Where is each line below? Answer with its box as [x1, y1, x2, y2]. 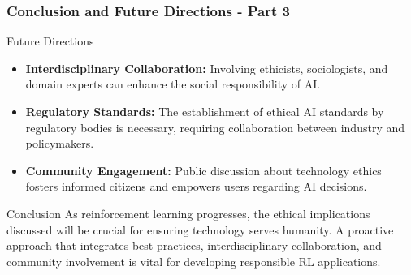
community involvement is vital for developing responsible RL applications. [6, 252, 381, 269]
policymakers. [25, 135, 94, 152]
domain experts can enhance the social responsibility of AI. [25, 75, 321, 92]
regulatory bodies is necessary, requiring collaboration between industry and [25, 118, 405, 135]
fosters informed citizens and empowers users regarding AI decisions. [25, 178, 367, 195]
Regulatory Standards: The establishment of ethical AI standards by [25, 103, 384, 119]
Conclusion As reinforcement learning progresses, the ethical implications [6, 204, 370, 221]
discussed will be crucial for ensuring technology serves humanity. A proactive [6, 221, 394, 238]
